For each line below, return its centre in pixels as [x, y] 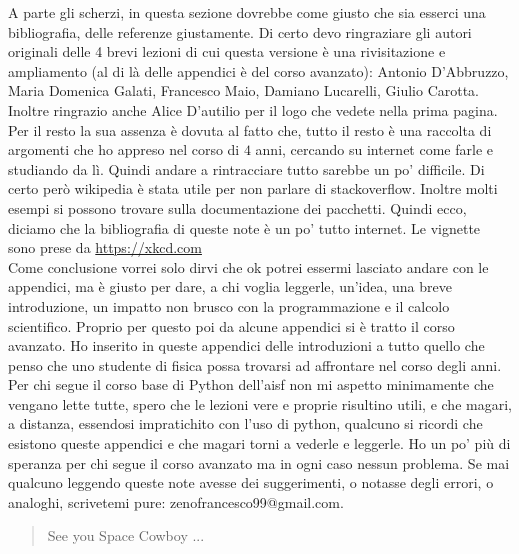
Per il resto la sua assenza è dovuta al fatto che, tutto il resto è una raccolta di [250, 129]
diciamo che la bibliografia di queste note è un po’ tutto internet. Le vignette [244, 227]
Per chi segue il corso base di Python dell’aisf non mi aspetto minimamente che [251, 384]
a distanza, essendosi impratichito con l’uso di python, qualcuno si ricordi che [245, 423]
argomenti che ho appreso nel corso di [124, 149]
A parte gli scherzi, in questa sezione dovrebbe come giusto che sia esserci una [247, 12]
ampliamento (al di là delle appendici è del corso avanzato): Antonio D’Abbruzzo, [258, 70]
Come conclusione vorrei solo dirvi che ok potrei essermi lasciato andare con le [248, 266]
